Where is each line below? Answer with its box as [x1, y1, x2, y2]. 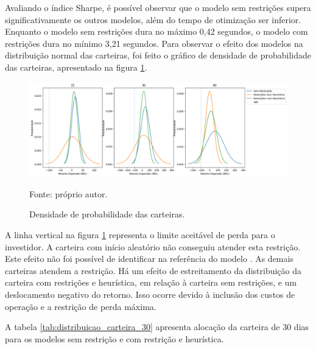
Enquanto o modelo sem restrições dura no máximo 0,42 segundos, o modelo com [5, 25, 308, 38]
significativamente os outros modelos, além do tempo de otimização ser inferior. [5, 13, 301, 26]
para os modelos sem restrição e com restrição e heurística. [5, 332, 224, 345]
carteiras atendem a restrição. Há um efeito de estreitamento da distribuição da [5, 264, 302, 277]
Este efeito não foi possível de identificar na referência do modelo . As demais [5, 252, 293, 265]
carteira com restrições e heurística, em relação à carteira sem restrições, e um [5, 276, 297, 289]
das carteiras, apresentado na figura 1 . [5, 60, 147, 73]
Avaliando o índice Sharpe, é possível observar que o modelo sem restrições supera [5, 1, 311, 13]
